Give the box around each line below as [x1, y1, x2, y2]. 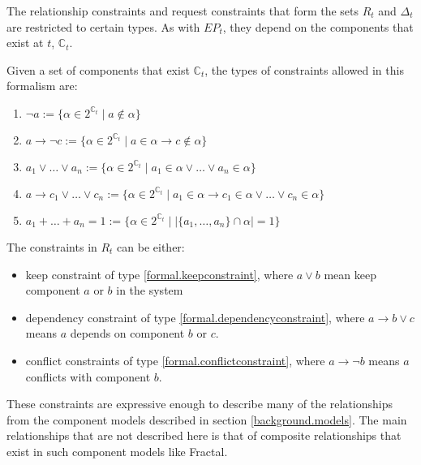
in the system [116, 282, 183, 299]
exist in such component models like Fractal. [6, 442, 228, 459]
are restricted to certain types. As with [6, 18, 200, 35]
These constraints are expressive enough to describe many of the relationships [6, 395, 393, 412]
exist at [6, 34, 44, 51]
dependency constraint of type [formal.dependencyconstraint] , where [25, 308, 365, 325]
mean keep [324, 265, 376, 282]
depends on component [70, 325, 185, 342]
